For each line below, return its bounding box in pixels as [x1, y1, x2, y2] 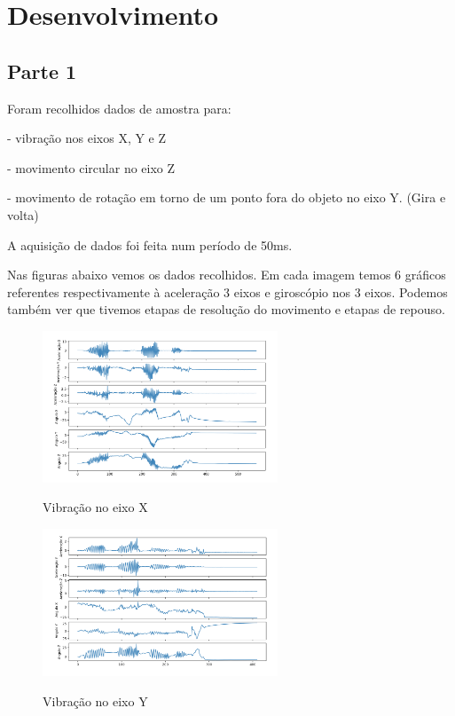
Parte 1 [7, 57, 77, 84]
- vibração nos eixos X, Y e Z [7, 129, 167, 147]
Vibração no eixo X [43, 498, 148, 516]
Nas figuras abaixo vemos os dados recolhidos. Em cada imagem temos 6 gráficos [7, 265, 446, 284]
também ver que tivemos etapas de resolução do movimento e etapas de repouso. [7, 300, 445, 319]
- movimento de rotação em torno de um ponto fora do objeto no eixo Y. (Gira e [7, 188, 446, 207]
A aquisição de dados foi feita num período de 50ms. [7, 235, 293, 254]
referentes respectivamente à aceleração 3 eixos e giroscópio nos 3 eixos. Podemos [7, 282, 448, 301]
